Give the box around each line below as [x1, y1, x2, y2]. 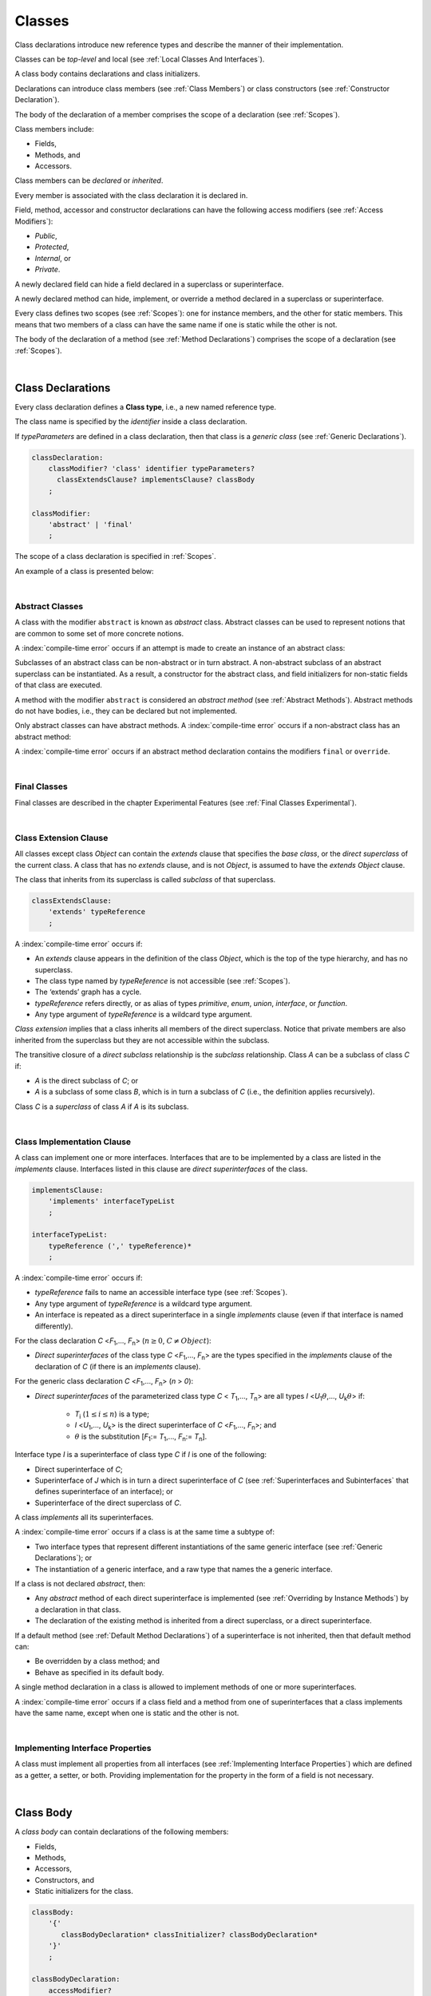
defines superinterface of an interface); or [34, 1487, 173, 1496]
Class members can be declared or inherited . [14, 176, 164, 185]
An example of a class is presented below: [14, 566, 155, 576]
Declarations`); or [34, 1553, 93, 1562]
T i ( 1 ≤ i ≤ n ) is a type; [74, 1409, 149, 1420]
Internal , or [34, 253, 71, 263]
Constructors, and [34, 1875, 95, 1884]
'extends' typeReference [48, 907, 146, 917]
